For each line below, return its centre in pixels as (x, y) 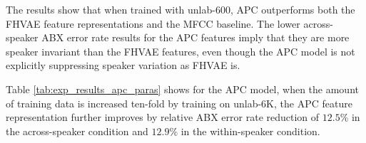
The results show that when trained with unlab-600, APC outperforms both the (181, 9)
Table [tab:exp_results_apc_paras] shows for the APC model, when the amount (182, 89)
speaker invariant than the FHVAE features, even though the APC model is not (181, 51)
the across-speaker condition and (77, 131)
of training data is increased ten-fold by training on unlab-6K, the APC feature (179, 103)
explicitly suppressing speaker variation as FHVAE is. (123, 65)
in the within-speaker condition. (250, 131)
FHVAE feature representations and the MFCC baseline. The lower (153, 23)
